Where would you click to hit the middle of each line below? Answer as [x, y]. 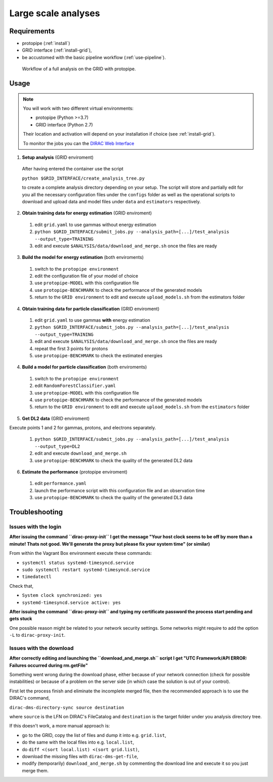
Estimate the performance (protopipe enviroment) [75, 472]
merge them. [35, 770]
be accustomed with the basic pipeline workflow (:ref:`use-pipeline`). [94, 57]
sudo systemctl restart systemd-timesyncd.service [86, 570]
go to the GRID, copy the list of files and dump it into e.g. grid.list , [94, 735]
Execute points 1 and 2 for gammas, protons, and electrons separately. [83, 428]
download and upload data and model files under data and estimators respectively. [111, 201]
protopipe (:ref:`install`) [46, 44]
